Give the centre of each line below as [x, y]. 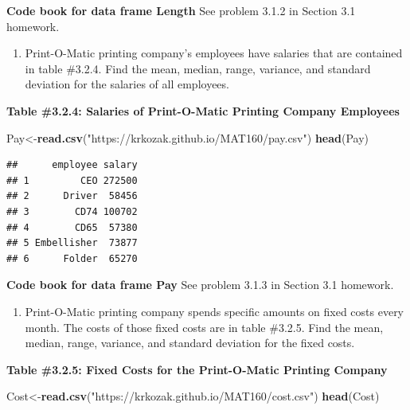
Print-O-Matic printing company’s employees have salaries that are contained [214, 53]
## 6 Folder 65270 [72, 258]
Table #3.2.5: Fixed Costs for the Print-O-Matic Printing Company [197, 369]
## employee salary [72, 165]
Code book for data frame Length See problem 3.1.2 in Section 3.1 [181, 10]
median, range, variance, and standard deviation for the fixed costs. [190, 343]
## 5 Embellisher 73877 [72, 243]
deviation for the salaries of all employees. [127, 84]
